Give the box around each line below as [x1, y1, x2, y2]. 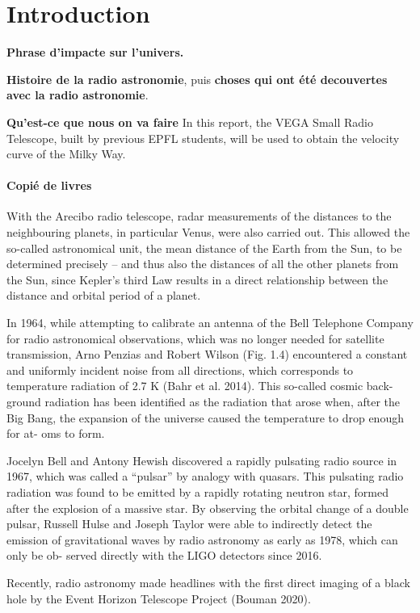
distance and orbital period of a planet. [6, 287, 201, 304]
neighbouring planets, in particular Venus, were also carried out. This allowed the [6, 224, 410, 241]
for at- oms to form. [6, 425, 105, 442]
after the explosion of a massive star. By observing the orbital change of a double [6, 499, 409, 516]
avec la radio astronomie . [6, 86, 149, 103]
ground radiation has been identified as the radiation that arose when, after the [6, 393, 400, 410]
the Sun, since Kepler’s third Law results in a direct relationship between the [6, 271, 388, 288]
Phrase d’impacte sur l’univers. [6, 44, 184, 61]
